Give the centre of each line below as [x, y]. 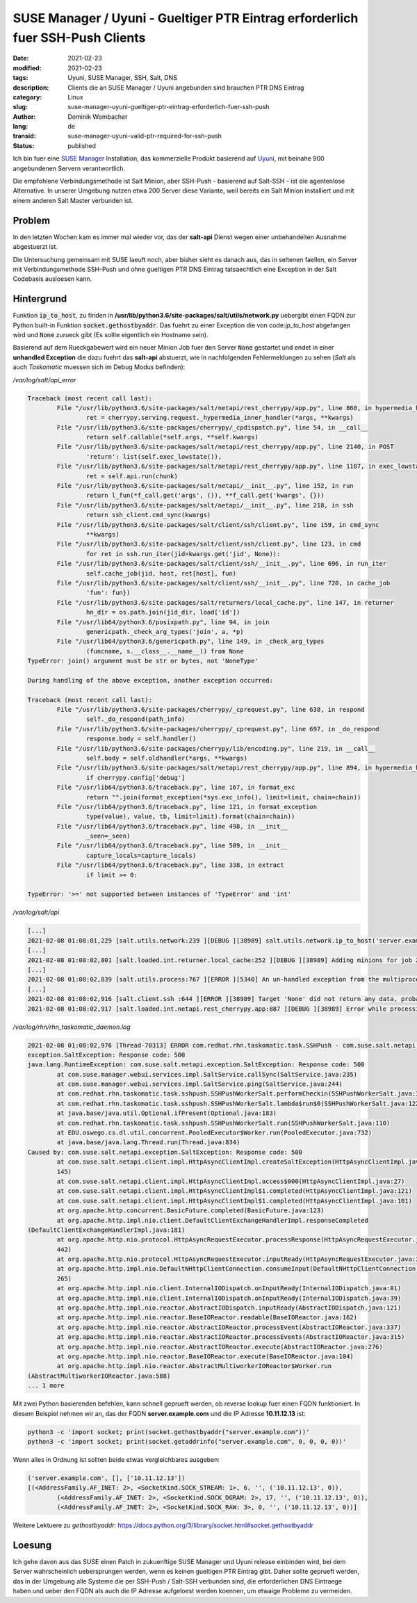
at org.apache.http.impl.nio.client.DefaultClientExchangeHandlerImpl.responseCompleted [212, 1220]
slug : [20, 107]
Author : [24, 116]
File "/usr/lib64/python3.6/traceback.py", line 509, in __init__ [172, 846]
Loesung [32, 1545]
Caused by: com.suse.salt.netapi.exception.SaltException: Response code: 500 [165, 1152]
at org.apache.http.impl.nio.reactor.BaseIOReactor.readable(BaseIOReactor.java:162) [207, 1318]
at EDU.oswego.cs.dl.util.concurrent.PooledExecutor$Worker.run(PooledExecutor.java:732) [214, 1133]
